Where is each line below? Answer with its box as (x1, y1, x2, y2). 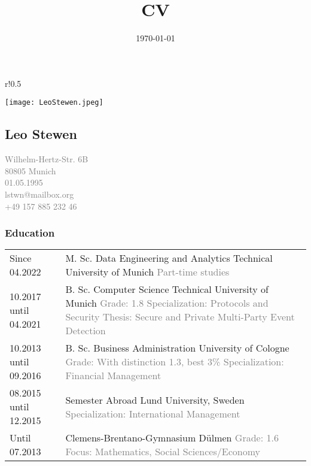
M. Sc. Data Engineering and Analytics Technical (65, 251, 273, 265)
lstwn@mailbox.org (5, 187, 74, 200)
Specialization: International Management (65, 406, 240, 420)
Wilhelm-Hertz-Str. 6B (5, 153, 89, 165)
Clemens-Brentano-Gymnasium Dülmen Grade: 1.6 (65, 431, 279, 445)
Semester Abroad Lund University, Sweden (65, 392, 245, 407)
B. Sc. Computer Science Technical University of (65, 282, 269, 296)
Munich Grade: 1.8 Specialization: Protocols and (65, 296, 269, 310)
